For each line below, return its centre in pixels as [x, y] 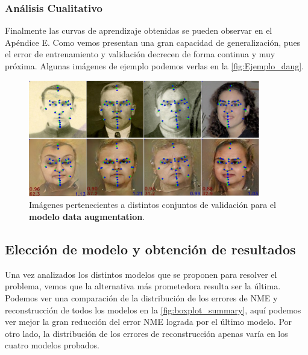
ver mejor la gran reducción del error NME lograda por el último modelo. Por [149, 322]
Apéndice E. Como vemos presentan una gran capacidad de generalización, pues [153, 42]
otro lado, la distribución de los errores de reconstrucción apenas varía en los [146, 333]
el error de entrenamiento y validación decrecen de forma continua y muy [140, 54]
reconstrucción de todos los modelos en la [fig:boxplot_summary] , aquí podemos [153, 309]
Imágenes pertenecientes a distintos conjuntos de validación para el [152, 205]
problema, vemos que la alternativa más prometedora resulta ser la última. [143, 286]
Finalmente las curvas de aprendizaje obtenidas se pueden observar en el [139, 30]
